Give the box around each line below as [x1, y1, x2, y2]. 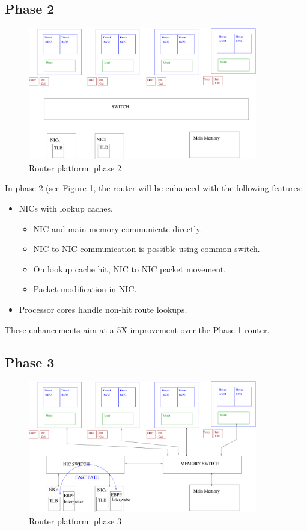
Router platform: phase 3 [29, 514, 121, 527]
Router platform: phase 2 [29, 161, 121, 174]
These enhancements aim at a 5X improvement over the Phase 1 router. [5, 323, 270, 336]
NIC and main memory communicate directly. [33, 222, 202, 235]
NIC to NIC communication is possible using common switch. [33, 242, 260, 255]
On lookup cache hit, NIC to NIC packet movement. [33, 262, 226, 275]
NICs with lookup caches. [19, 201, 113, 214]
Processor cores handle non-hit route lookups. [19, 302, 187, 315]
